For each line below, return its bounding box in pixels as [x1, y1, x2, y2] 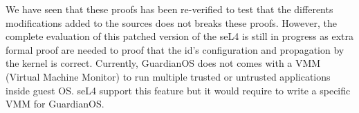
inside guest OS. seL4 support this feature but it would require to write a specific [6, 83, 351, 97]
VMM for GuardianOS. [6, 96, 104, 111]
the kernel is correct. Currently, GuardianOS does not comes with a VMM [6, 56, 321, 70]
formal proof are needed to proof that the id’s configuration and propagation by [6, 42, 344, 56]
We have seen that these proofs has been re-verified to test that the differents [6, 2, 333, 16]
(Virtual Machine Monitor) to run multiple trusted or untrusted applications [6, 69, 331, 83]
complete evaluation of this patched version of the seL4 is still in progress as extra [6, 29, 353, 43]
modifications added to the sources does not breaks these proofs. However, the [6, 15, 337, 30]
